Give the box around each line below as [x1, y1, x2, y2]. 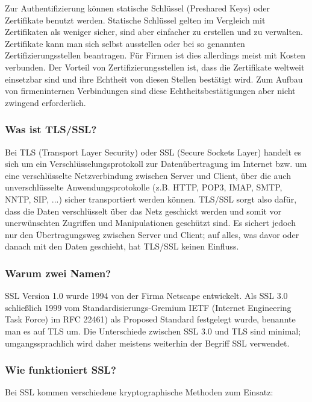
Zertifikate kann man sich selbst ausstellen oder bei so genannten [5, 37, 245, 49]
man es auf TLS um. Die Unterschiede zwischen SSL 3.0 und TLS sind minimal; [5, 324, 301, 337]
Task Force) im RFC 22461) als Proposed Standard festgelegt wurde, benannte [5, 313, 296, 325]
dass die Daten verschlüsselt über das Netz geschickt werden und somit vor [5, 204, 282, 217]
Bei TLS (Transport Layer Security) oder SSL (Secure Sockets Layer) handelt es [5, 145, 302, 158]
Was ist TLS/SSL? [5, 122, 97, 137]
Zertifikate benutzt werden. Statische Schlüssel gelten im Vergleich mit [5, 13, 266, 26]
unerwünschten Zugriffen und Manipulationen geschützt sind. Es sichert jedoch [5, 216, 296, 229]
